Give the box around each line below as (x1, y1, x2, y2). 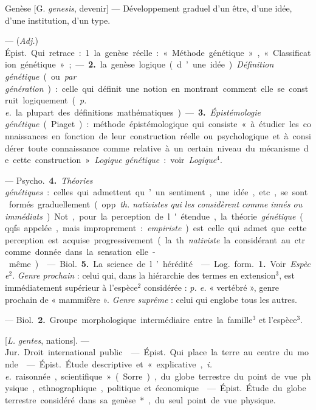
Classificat (273, 46, 311, 58)
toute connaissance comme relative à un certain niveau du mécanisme (28, 141, 300, 154)
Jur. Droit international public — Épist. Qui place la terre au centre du (5, 346, 294, 358)
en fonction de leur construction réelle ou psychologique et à (52, 129, 289, 142)
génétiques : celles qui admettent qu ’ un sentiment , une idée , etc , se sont (5, 186, 308, 198)
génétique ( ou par (5, 69, 77, 82)
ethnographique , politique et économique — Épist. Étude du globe (39, 381, 306, 394)
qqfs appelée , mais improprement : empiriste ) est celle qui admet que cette (5, 221, 307, 234)
